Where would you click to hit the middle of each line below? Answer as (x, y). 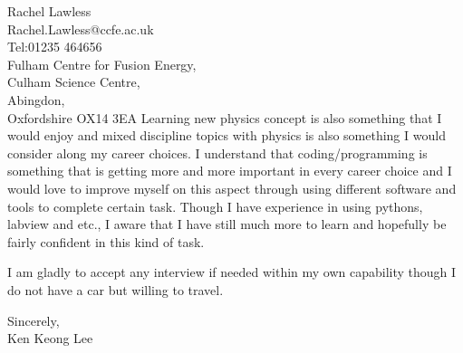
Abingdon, (36, 99)
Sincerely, (34, 320)
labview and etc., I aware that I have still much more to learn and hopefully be (227, 224)
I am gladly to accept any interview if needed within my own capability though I (232, 272)
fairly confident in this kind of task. (106, 241)
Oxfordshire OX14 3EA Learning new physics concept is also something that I (225, 117)
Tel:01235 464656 (55, 47)
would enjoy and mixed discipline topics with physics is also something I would (227, 135)
